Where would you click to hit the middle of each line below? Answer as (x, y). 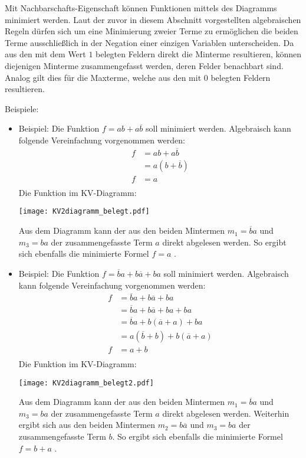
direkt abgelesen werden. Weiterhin (226, 413)
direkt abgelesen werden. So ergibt (224, 242)
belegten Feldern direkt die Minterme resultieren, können (199, 54)
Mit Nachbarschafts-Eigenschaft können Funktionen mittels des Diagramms (141, 8)
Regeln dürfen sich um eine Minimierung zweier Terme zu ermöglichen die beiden (152, 31)
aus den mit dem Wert (45, 54)
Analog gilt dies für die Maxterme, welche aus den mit (103, 77)
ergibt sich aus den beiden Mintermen (87, 425)
